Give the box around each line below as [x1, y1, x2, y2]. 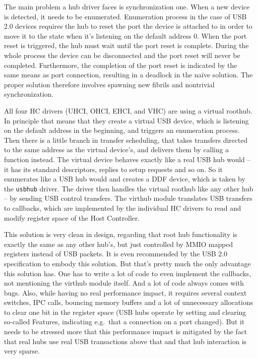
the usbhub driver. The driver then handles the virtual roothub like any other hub [4, 183, 254, 193]
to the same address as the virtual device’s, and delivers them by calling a [4, 144, 229, 155]
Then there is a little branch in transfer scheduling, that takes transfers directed [4, 134, 248, 145]
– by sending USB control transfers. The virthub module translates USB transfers [4, 193, 253, 203]
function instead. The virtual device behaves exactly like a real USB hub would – [4, 154, 251, 164]
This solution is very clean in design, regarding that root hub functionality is [4, 229, 238, 239]
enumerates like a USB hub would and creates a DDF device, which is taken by [4, 174, 246, 184]
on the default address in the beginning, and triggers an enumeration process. [4, 125, 240, 135]
